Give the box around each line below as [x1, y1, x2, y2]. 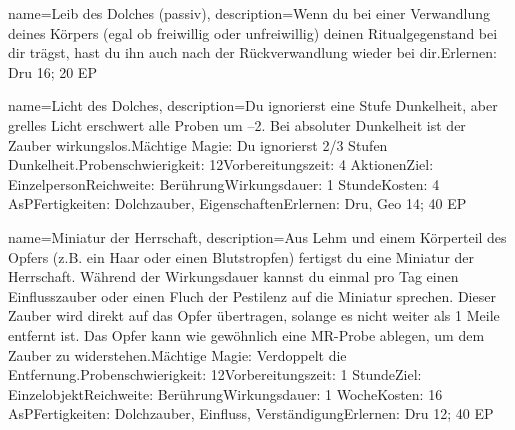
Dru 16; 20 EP [8, 61, 97, 82]
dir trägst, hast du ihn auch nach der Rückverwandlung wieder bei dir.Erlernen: [8, 42, 497, 63]
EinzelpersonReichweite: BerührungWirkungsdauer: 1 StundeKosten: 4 [8, 173, 440, 194]
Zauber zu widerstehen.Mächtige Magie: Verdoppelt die [8, 344, 347, 365]
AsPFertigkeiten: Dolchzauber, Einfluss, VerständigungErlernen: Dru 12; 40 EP [8, 403, 494, 424]
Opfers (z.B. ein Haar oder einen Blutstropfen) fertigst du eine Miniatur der [8, 246, 475, 267]
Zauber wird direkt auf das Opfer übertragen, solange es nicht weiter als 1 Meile [8, 305, 500, 326]
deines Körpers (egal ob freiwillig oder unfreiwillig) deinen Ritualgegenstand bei [8, 22, 498, 43]
